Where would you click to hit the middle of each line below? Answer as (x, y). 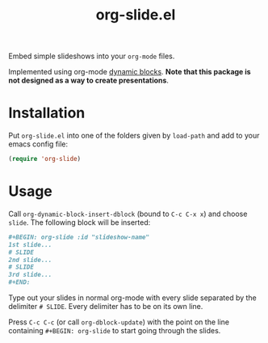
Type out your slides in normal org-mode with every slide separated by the (132, 298)
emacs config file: (38, 144)
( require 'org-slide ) (45, 159)
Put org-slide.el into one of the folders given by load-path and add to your (134, 136)
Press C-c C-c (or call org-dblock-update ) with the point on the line (119, 322)
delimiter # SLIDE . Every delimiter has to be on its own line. (106, 307)
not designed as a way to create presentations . (89, 80)
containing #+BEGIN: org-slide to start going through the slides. (115, 331)
